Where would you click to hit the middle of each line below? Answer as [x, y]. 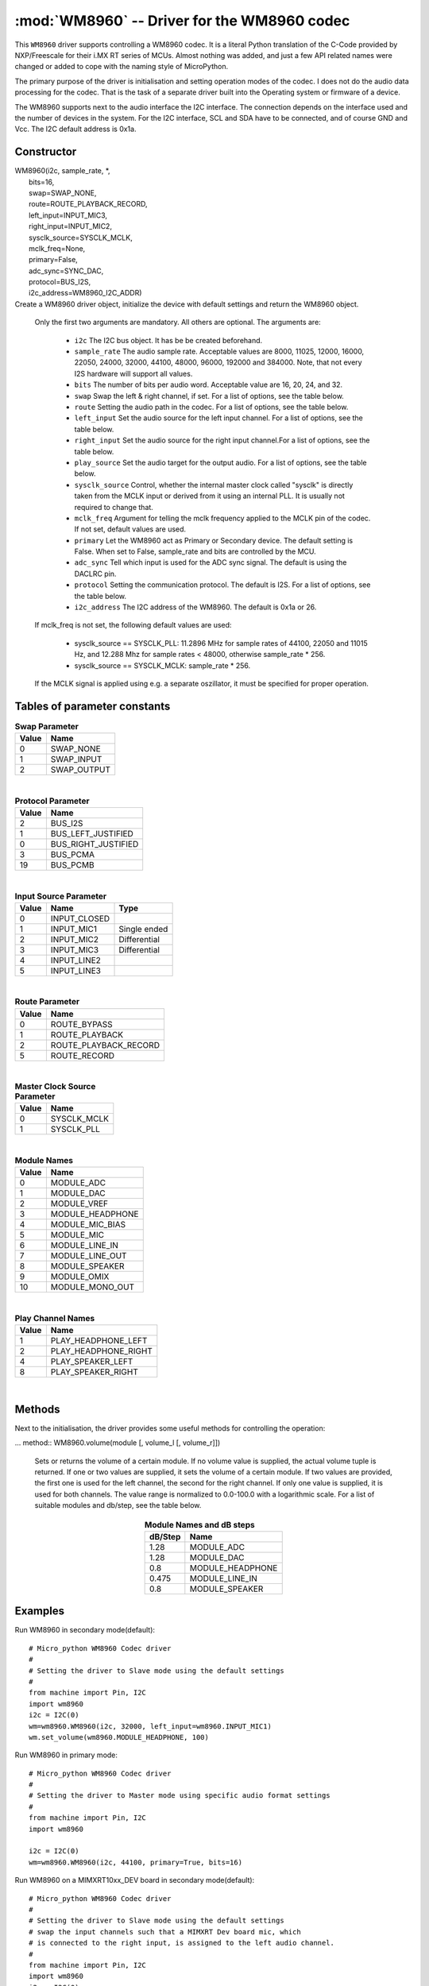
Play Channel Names [55, 1318]
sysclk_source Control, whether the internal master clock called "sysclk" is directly [214, 485]
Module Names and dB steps [199, 1524]
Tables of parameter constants [93, 706]
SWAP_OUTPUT [81, 770]
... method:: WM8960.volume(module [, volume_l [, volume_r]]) [118, 1443]
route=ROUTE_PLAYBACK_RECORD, [88, 204]
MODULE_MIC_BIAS [88, 1225]
